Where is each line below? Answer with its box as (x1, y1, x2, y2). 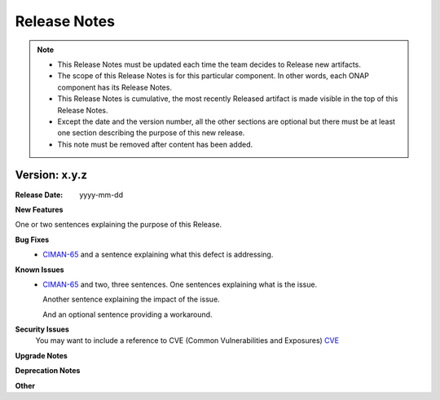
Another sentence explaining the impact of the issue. (42, 294, 220, 305)
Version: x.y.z (15, 168, 87, 182)
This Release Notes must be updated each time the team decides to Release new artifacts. (57, 59, 362, 69)
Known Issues (15, 265, 64, 275)
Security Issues (15, 324, 69, 334)
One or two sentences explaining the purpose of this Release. (15, 220, 222, 230)
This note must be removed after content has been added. (57, 139, 253, 149)
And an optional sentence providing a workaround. (42, 310, 213, 319)
